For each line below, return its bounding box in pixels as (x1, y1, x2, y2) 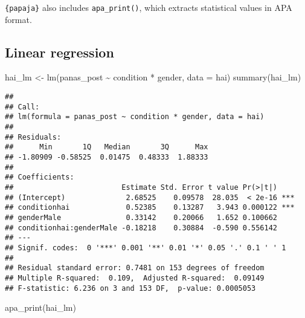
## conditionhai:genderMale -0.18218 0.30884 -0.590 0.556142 (5, 223, 278, 232)
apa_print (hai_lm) (5, 301, 76, 314)
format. (5, 13, 32, 25)
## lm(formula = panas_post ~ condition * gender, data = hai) (5, 112, 265, 122)
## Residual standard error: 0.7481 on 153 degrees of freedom (5, 264, 265, 273)
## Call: (5, 102, 40, 111)
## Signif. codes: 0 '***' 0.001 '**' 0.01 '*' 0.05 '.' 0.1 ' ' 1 (5, 243, 286, 252)
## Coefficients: (5, 173, 74, 182)
